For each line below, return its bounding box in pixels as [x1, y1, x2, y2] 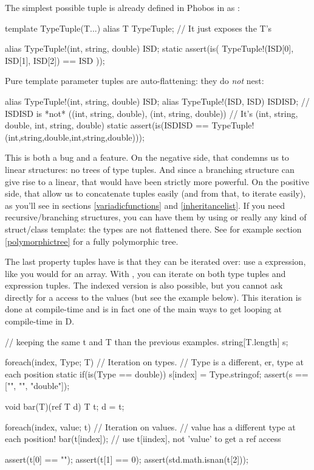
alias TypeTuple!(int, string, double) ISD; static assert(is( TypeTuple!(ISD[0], [5, 42, 294, 55]
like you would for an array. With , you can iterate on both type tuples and [5, 267, 286, 279]
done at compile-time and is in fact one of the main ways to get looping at [5, 303, 282, 315]
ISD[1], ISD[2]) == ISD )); [5, 54, 105, 66]
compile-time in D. [5, 315, 75, 328]
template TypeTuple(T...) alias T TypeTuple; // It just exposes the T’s [5, 21, 272, 34]
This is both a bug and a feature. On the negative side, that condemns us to [5, 151, 289, 164]
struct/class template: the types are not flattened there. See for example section [5, 222, 302, 235]
